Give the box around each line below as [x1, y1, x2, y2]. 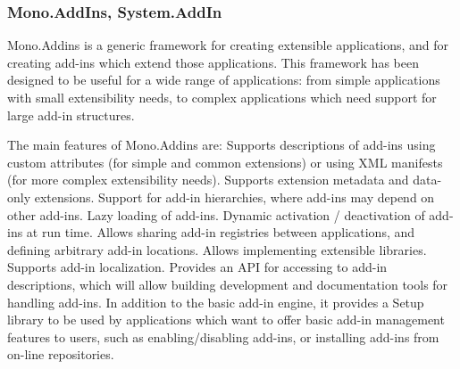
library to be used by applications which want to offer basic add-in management [7, 310, 445, 329]
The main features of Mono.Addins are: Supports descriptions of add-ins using [7, 135, 436, 154]
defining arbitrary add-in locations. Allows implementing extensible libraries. [7, 240, 427, 258]
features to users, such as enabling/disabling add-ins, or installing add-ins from [7, 327, 439, 346]
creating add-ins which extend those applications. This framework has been [7, 53, 419, 71]
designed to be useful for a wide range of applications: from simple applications [7, 70, 440, 89]
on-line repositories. [7, 345, 114, 364]
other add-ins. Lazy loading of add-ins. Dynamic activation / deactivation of [7, 205, 425, 224]
